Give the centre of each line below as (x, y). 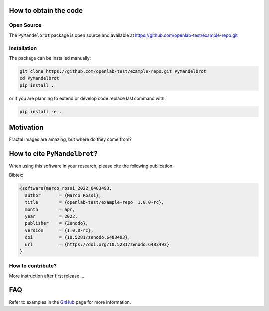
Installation (23, 48)
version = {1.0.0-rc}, (59, 230)
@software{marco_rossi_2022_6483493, (66, 188)
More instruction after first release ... (47, 276)
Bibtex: (16, 175)
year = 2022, (52, 216)
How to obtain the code (46, 11)
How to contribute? (33, 266)
